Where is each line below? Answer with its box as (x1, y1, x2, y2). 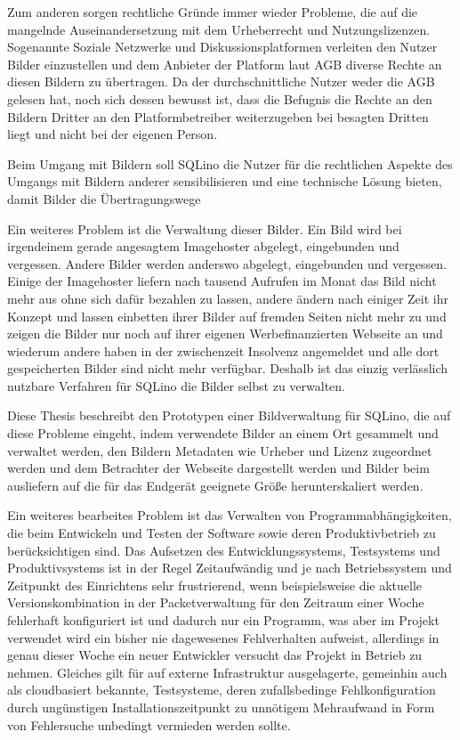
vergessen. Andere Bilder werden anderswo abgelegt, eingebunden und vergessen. (7, 254, 447, 272)
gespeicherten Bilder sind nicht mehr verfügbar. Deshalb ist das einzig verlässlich (7, 359, 448, 378)
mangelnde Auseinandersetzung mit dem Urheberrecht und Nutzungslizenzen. (7, 20, 431, 38)
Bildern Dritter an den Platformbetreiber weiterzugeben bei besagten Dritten (7, 107, 429, 126)
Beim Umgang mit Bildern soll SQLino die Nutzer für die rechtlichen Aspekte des (7, 154, 453, 173)
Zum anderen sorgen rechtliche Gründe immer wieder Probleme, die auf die (7, 3, 418, 20)
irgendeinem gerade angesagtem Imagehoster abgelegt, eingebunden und (7, 237, 399, 256)
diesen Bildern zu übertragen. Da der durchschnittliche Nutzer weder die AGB (7, 72, 435, 91)
